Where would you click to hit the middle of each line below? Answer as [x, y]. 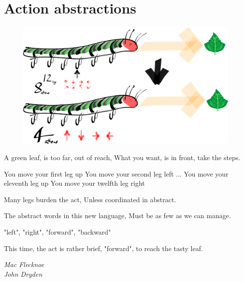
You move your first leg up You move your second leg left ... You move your [116, 173]
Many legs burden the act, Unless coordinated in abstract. [90, 199]
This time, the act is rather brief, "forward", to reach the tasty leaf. [103, 248]
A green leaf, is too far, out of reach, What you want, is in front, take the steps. [122, 157]
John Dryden [23, 274]
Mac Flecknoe [24, 264]
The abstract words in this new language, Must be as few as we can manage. [117, 215]
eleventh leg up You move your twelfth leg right [74, 183]
